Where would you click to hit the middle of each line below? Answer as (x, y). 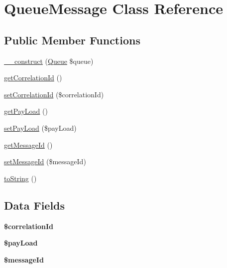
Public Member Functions (72, 40)
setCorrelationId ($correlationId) (54, 94)
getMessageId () (28, 144)
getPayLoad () (26, 111)
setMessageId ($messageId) (45, 161)
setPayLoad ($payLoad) (40, 128)
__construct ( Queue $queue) (49, 61)
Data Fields (35, 205)
